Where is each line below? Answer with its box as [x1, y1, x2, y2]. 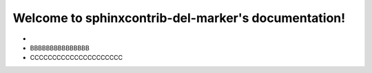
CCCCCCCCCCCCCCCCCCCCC [30, 54, 123, 62]
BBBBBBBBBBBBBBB [30, 43, 90, 52]
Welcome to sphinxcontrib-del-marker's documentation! [12, 10, 346, 25]
